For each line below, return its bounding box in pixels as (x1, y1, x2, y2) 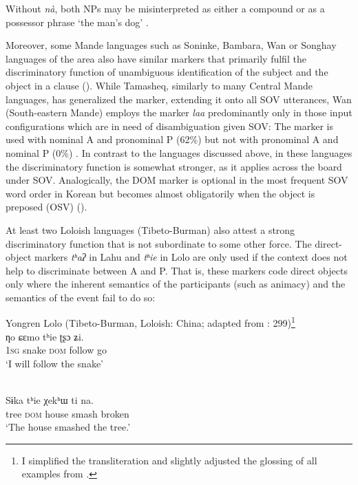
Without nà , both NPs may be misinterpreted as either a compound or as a (6, 1, 325, 15)
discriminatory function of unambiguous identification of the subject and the (6, 65, 328, 79)
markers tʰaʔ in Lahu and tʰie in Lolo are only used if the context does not (34, 250, 348, 264)
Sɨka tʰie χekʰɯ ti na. (6, 393, 94, 407)
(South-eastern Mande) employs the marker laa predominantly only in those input (6, 105, 352, 120)
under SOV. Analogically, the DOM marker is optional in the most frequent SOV (6, 173, 348, 187)
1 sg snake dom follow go (6, 343, 107, 357)
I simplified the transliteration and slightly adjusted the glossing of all (21, 453, 317, 467)
